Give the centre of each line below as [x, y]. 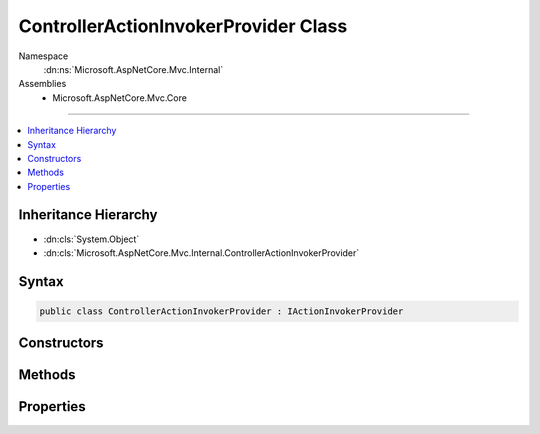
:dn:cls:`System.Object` [91, 239]
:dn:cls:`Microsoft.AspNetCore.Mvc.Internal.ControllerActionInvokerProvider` [201, 252]
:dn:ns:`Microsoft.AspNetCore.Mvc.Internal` [133, 69]
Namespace [43, 56]
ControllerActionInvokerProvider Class [183, 26]
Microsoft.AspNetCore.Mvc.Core [119, 97]
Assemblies [42, 84]
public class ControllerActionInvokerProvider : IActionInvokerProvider [221, 311]
